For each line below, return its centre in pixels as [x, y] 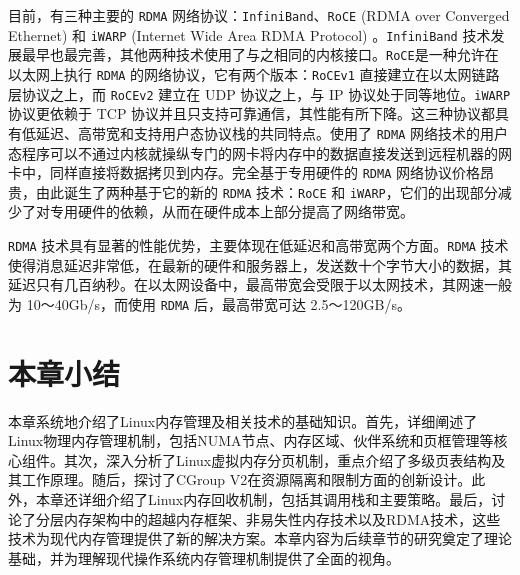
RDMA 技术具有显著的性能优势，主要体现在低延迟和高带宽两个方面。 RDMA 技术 [258, 245]
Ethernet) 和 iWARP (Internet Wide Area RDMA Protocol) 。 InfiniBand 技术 [249, 34]
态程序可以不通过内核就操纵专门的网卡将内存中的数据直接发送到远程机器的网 [260, 152]
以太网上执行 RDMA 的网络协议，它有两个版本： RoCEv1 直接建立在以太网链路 [254, 73]
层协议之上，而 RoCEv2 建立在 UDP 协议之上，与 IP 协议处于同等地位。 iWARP [259, 93]
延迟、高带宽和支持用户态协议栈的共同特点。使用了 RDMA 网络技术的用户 [271, 132]
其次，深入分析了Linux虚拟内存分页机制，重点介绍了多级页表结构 [277, 459]
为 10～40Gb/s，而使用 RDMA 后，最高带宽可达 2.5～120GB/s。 [209, 303]
